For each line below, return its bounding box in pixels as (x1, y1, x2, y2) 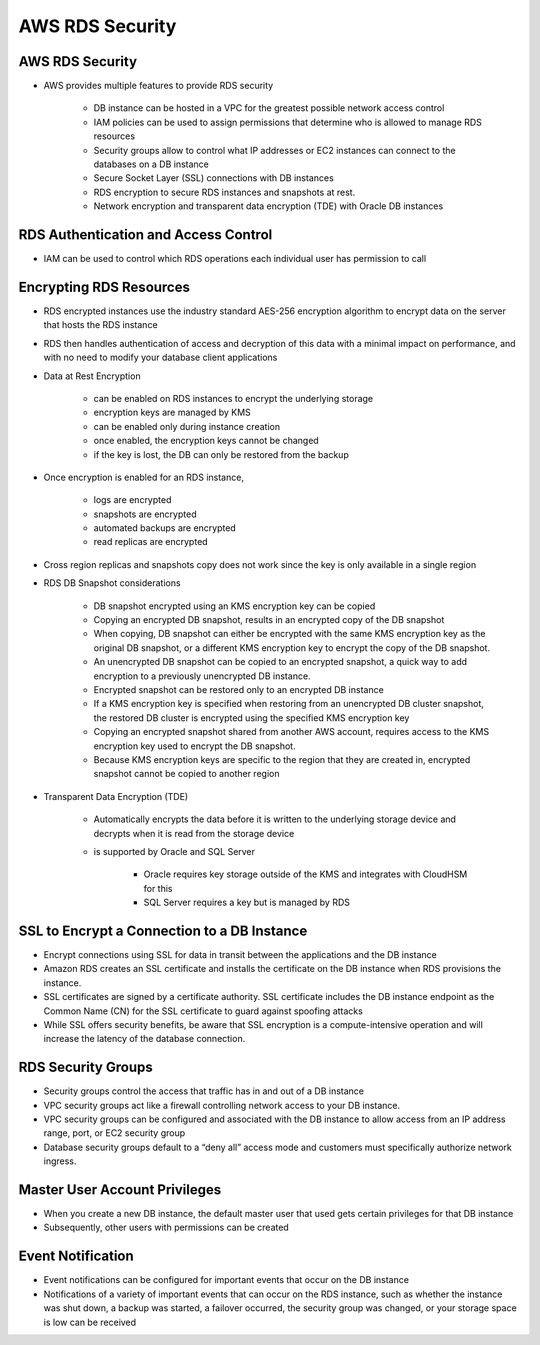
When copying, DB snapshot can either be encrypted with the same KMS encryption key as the (93, 628, 486, 640)
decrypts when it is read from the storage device (93, 827, 295, 839)
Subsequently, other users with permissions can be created (43, 1221, 289, 1234)
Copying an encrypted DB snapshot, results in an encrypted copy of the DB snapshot (93, 614, 445, 626)
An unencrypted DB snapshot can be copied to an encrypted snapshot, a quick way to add (93, 656, 468, 668)
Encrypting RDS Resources (18, 278, 190, 295)
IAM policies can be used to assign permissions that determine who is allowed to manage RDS (93, 116, 482, 128)
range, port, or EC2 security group (43, 1127, 186, 1139)
